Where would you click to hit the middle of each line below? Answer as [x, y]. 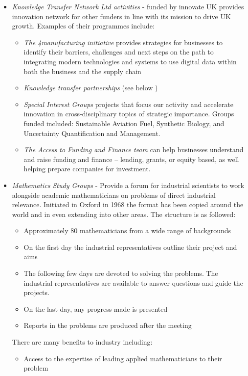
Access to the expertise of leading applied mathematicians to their [123, 358]
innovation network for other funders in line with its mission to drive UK [121, 16]
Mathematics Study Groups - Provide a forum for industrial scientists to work [128, 185]
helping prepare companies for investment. [87, 169]
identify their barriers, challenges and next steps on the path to [119, 52]
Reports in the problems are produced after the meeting [108, 325]
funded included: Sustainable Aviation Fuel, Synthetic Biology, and [124, 123]
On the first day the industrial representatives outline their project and [130, 247]
